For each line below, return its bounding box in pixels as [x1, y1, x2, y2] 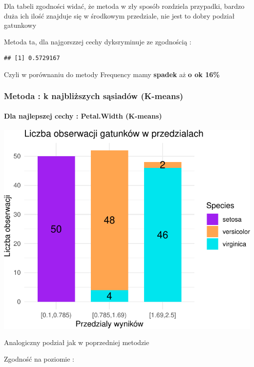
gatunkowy [4, 20, 37, 30]
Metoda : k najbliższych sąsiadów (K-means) [4, 90, 184, 102]
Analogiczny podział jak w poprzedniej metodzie [4, 337, 149, 347]
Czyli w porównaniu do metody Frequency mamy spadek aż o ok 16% [4, 69, 220, 79]
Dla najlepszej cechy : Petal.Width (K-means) [4, 111, 162, 121]
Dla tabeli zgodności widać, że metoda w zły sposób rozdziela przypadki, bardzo [4, 1, 245, 11]
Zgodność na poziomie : [4, 354, 74, 364]
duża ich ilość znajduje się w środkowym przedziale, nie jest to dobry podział [4, 10, 235, 20]
